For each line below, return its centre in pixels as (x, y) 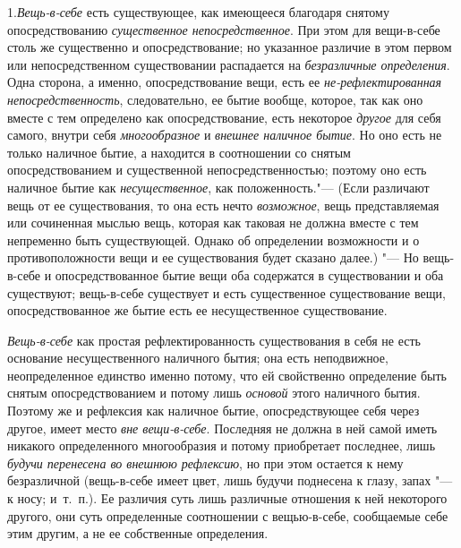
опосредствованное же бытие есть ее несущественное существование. (197, 310)
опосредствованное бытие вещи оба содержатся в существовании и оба (249, 274)
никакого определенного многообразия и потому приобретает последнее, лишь (222, 445)
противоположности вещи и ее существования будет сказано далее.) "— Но (213, 257)
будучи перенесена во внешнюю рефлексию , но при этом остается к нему (205, 462)
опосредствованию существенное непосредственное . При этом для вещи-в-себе (224, 29)
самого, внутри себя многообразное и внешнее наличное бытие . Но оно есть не (225, 135)
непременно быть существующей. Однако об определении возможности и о (213, 240)
